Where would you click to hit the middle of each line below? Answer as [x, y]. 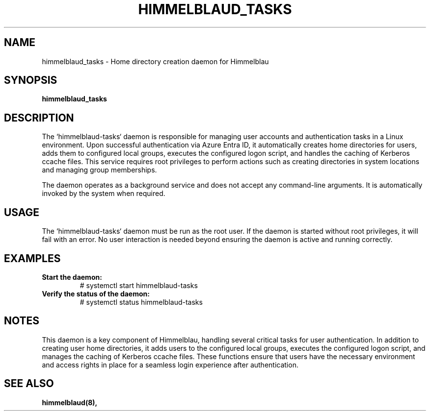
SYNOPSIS [31, 80]
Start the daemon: [72, 277]
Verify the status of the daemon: [96, 293]
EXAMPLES [32, 258]
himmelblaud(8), [70, 402]
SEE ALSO [29, 384]
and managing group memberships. [99, 170]
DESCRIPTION [39, 118]
